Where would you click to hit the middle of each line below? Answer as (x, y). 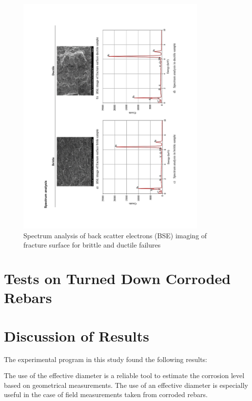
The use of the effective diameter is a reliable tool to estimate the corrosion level (124, 375)
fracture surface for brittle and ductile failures (92, 245)
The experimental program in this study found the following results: (106, 359)
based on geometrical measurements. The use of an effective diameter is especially (126, 385)
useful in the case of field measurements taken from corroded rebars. (106, 394)
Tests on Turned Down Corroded (117, 278)
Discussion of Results (77, 335)
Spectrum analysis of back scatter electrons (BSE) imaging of (115, 235)
